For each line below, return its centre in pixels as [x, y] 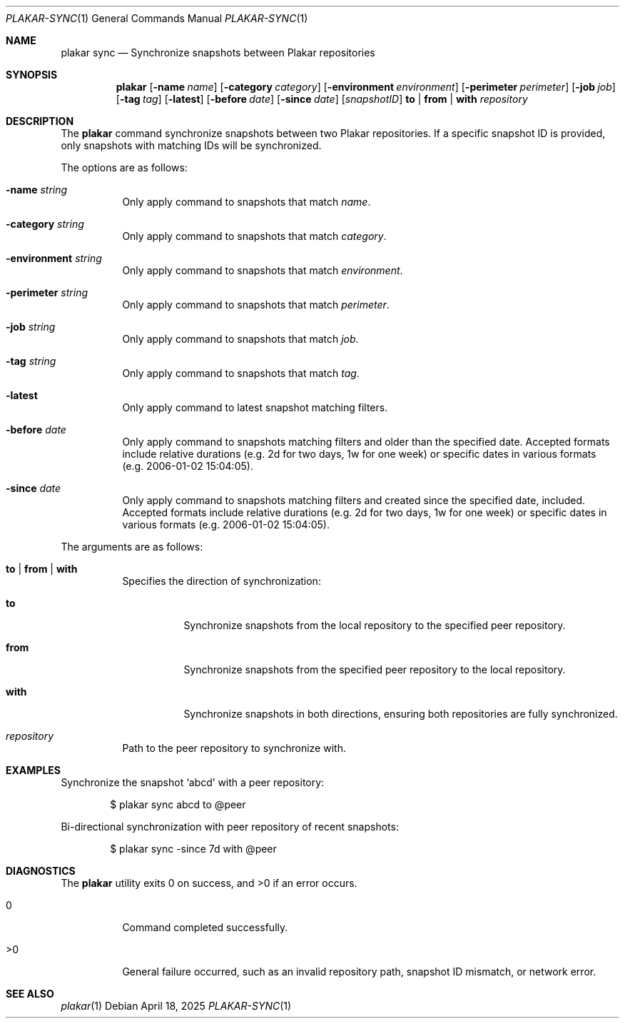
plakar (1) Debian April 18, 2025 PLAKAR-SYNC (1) [176, 1006]
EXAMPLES [33, 770]
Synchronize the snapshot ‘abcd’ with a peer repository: [193, 782]
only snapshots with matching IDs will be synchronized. [191, 145]
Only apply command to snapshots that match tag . [241, 373]
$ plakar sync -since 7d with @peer [193, 849]
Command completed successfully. [205, 927]
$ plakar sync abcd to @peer [178, 804]
